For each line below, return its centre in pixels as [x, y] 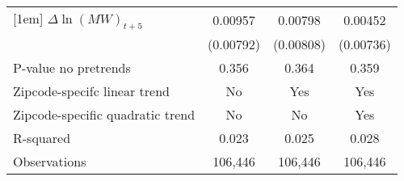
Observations [50, 162]
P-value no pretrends [72, 68]
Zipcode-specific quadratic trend [104, 115]
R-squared [42, 138]
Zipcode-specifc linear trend [91, 91]
